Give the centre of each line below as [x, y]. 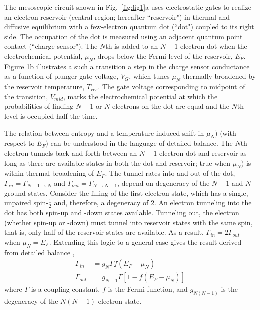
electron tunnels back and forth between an [71, 152]
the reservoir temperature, [44, 86]
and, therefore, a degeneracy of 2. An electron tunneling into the [153, 203]
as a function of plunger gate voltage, [61, 76]
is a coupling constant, [65, 289]
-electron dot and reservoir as [202, 152]
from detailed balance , [39, 252]
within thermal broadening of [49, 173]
